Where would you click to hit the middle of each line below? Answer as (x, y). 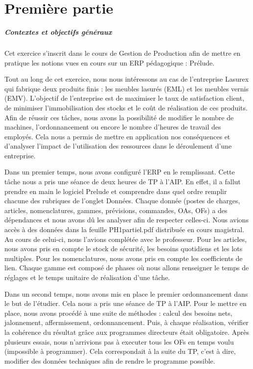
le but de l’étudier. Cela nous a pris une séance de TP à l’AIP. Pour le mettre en (126, 303)
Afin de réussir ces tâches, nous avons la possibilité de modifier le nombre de (119, 117)
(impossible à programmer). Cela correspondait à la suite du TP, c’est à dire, (120, 351)
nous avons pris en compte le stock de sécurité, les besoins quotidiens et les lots (124, 249)
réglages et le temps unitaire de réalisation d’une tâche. (87, 277)
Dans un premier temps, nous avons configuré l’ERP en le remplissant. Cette (120, 172)
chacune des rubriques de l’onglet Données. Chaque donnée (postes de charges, (122, 201)
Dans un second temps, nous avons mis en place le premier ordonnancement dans (126, 293)
